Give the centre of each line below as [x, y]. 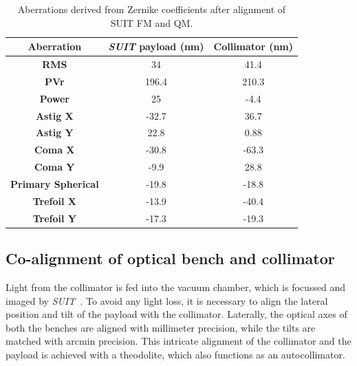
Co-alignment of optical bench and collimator [170, 258]
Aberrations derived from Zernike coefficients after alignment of [152, 9]
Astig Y [54, 132]
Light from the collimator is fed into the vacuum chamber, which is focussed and [176, 287]
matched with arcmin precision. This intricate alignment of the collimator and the [178, 341]
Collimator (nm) [253, 46]
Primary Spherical [55, 183]
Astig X [54, 115]
